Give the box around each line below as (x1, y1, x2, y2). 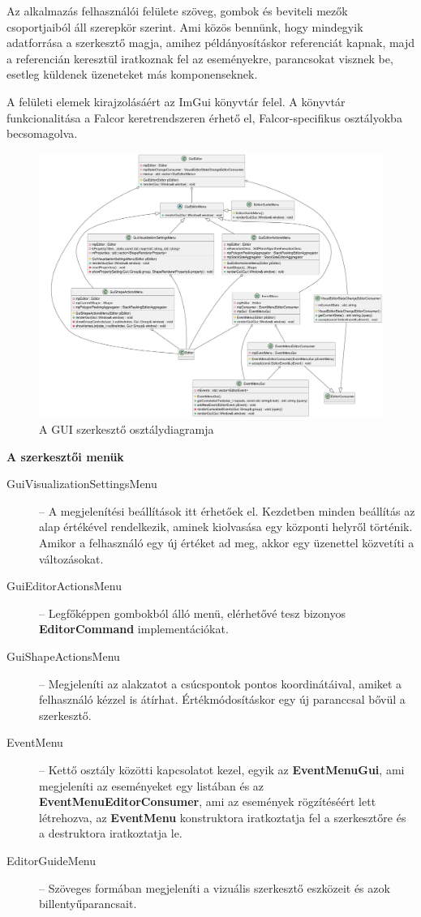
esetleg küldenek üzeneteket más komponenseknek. (6, 66, 258, 83)
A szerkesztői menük (6, 448, 124, 465)
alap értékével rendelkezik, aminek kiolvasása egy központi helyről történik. (39, 518, 413, 535)
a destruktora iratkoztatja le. (39, 825, 183, 842)
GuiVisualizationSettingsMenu (6, 475, 157, 492)
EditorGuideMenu (6, 851, 97, 868)
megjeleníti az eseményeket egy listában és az (39, 777, 264, 794)
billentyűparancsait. (39, 895, 137, 912)
